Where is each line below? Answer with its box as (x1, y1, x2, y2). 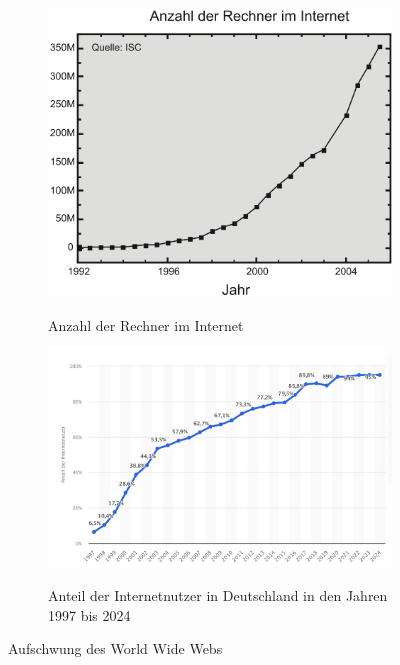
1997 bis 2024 (48, 604, 131, 625)
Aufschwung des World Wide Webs (8, 638, 223, 659)
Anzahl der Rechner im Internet (48, 314, 244, 335)
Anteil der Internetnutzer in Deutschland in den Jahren (48, 585, 388, 606)
